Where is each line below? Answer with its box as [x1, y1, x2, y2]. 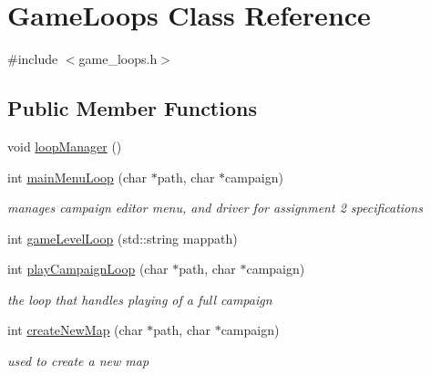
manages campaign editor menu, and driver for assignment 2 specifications [7, 198, 423, 217]
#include [7, 49, 58, 68]
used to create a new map [7, 351, 149, 371]
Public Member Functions [7, 94, 257, 122]
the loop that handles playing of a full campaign [7, 289, 272, 308]
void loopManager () [7, 136, 122, 155]
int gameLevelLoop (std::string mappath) [7, 228, 238, 247]
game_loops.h [78, 49, 158, 68]
